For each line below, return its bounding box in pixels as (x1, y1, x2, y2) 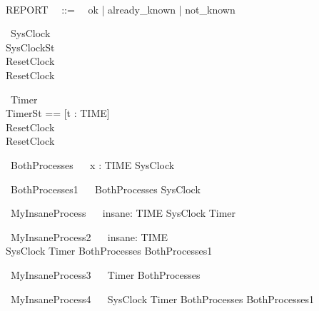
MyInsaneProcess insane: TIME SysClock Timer (10, 205, 236, 220)
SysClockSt (6, 39, 55, 54)
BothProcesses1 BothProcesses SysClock (10, 181, 201, 196)
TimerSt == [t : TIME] (6, 106, 110, 121)
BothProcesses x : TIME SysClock (10, 157, 175, 172)
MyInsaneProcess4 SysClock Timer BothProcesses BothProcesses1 (10, 291, 314, 306)
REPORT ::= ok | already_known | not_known (6, 1, 236, 16)
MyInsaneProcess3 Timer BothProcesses (10, 267, 201, 282)
